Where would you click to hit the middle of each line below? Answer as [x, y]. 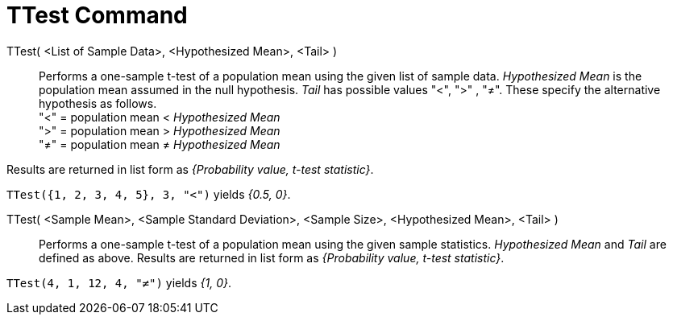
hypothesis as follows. [98, 103]
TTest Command [97, 15]
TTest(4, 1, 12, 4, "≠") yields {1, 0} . [119, 282]
